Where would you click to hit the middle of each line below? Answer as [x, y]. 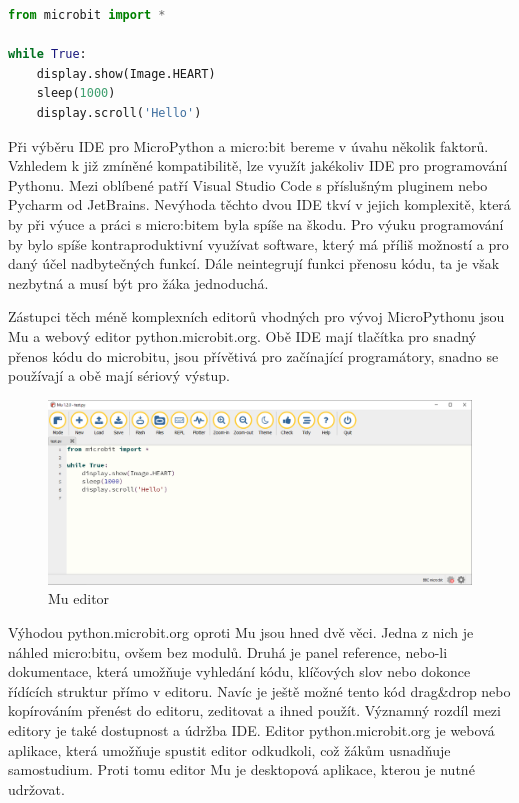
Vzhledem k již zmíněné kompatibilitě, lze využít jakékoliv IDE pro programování [258, 165]
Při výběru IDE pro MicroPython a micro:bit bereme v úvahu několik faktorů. [248, 145]
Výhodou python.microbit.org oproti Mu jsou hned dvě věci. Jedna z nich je [241, 631]
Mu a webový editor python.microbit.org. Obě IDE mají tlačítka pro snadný [242, 335]
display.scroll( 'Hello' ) [119, 112]
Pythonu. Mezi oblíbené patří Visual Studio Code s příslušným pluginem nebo [248, 184]
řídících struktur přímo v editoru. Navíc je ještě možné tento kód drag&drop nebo [259, 690]
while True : [47, 54]
